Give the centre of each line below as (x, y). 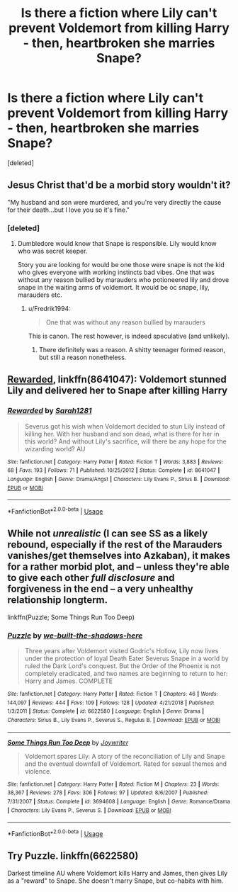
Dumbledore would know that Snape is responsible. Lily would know (117, 244)
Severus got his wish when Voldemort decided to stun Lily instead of (125, 426)
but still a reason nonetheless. (83, 357)
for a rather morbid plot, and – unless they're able (119, 567)
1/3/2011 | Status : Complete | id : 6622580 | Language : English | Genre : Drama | (106, 711)
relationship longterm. (58, 600)
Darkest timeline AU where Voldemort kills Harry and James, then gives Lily (118, 873)
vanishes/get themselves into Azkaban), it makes (119, 556)
